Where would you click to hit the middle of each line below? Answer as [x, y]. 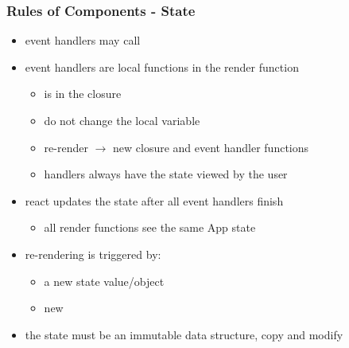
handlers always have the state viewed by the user [166, 174]
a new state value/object [104, 281]
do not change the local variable [122, 120]
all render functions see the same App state [150, 227]
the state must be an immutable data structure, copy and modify [184, 334]
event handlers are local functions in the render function [162, 66]
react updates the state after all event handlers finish [154, 200]
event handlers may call [83, 40]
